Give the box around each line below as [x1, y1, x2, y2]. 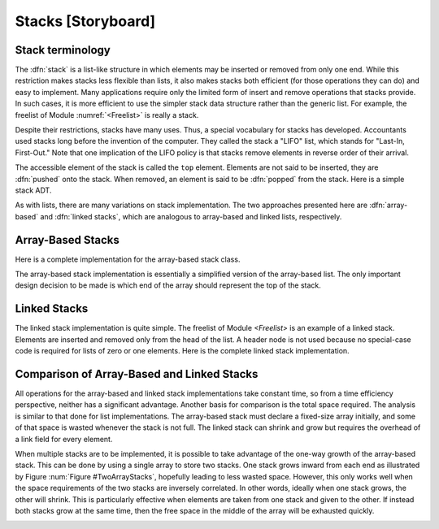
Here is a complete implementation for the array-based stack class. [15, 254, 241, 264]
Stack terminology [15, 43, 111, 57]
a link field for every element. [15, 434, 113, 444]
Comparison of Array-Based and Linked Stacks [15, 366, 259, 381]
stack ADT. [15, 185, 52, 195]
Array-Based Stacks [15, 232, 120, 247]
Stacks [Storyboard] [15, 12, 156, 30]
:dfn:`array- [368, 200, 408, 210]
